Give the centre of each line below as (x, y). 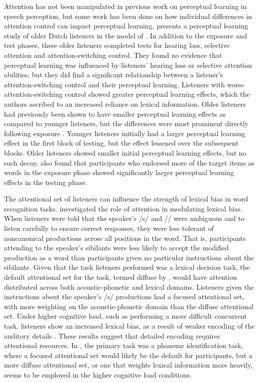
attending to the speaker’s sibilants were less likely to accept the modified (117, 248)
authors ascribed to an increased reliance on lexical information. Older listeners (125, 103)
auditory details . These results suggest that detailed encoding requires (112, 335)
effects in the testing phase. (46, 182)
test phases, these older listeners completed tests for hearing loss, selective (117, 45)
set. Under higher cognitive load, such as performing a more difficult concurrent (126, 316)
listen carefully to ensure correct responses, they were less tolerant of (109, 228)
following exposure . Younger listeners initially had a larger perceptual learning (125, 133)
